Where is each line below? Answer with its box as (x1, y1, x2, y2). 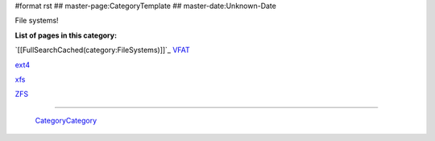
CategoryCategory (35, 115, 97, 125)
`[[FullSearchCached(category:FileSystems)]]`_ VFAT (14, 45, 191, 55)
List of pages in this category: (14, 30, 117, 40)
